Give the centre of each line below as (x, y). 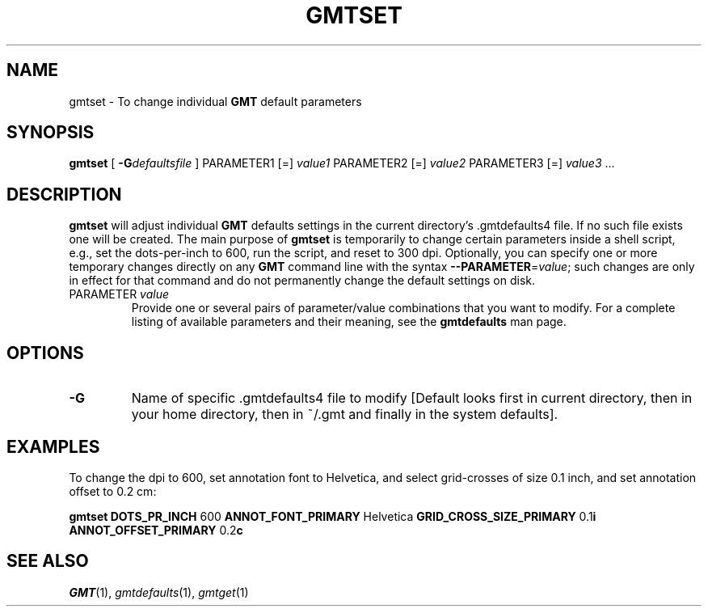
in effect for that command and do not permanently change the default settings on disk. (302, 281)
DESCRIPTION (64, 194)
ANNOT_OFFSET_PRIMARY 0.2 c (156, 530)
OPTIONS (45, 353)
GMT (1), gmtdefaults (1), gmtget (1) (159, 592)
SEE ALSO (48, 561)
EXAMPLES (53, 446)
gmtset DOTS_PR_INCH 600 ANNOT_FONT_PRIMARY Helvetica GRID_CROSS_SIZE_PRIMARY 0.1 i (333, 516)
